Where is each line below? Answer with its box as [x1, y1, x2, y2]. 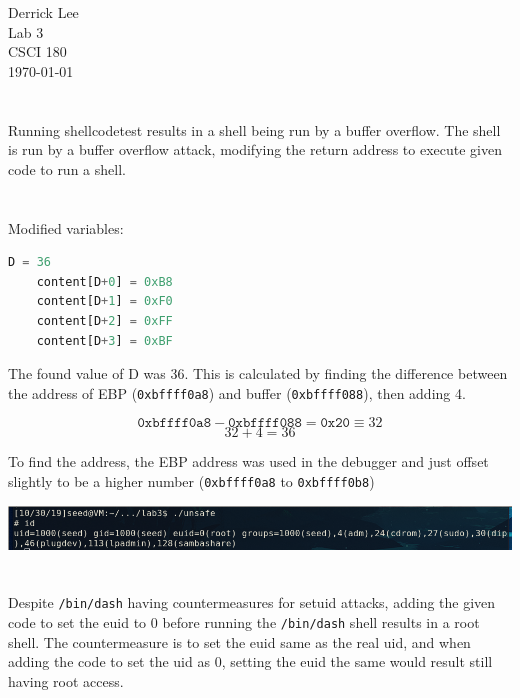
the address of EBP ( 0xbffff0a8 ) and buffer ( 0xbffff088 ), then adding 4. [8, 382, 466, 403]
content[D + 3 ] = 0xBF [36, 333, 173, 348]
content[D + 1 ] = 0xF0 [36, 294, 173, 309]
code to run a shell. [8, 158, 126, 179]
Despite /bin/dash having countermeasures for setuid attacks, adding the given [8, 592, 496, 613]
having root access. [8, 670, 124, 691]
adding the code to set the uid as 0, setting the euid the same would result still [8, 651, 493, 672]
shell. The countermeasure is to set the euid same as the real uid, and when [8, 631, 471, 652]
